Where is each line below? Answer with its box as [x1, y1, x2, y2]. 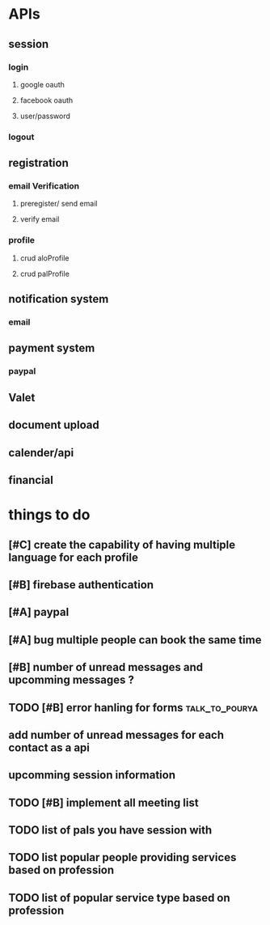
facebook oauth [19, 95, 74, 105]
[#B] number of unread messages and [8, 660, 204, 674]
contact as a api [8, 740, 91, 754]
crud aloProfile [19, 252, 70, 263]
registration [8, 156, 69, 170]
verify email [19, 214, 60, 224]
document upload [8, 418, 99, 432]
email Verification [8, 180, 80, 192]
